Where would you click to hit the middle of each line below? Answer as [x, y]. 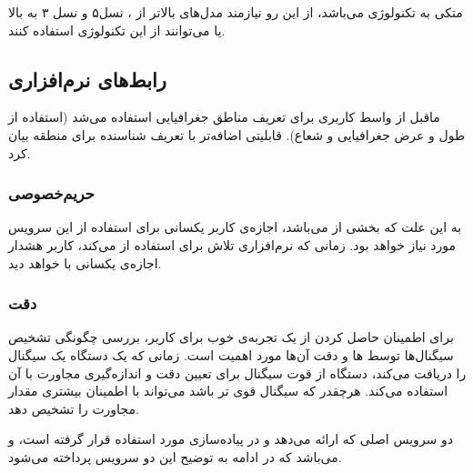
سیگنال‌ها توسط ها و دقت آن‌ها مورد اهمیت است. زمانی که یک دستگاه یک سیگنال [231, 354]
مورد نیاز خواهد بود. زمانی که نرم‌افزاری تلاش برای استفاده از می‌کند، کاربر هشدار [232, 244]
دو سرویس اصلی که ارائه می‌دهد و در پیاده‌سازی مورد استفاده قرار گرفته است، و [231, 439]
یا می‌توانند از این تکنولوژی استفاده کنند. [117, 30]
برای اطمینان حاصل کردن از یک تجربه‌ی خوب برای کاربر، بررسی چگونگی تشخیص [231, 337]
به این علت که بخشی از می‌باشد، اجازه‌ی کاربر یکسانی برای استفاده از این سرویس [235, 227]
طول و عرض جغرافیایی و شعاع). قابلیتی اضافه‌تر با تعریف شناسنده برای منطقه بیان [237, 134]
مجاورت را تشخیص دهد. [74, 408]
